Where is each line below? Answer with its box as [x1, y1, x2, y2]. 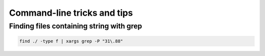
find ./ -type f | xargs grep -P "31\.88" [19, 38, 123, 44]
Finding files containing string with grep [9, 22, 142, 30]
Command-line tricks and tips [9, 7, 133, 18]
